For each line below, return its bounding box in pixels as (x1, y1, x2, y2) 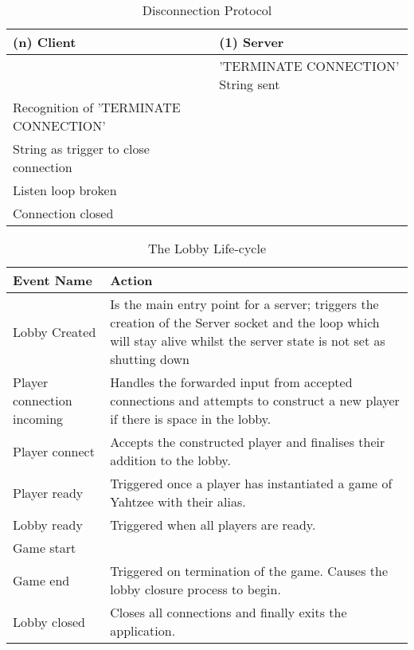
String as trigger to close (13, 139, 150, 158)
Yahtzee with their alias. (110, 492, 246, 511)
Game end (13, 570, 70, 589)
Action (110, 271, 153, 289)
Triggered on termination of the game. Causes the (110, 562, 389, 580)
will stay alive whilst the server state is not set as (110, 331, 385, 350)
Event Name (13, 271, 92, 289)
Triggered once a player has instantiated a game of (110, 474, 393, 492)
